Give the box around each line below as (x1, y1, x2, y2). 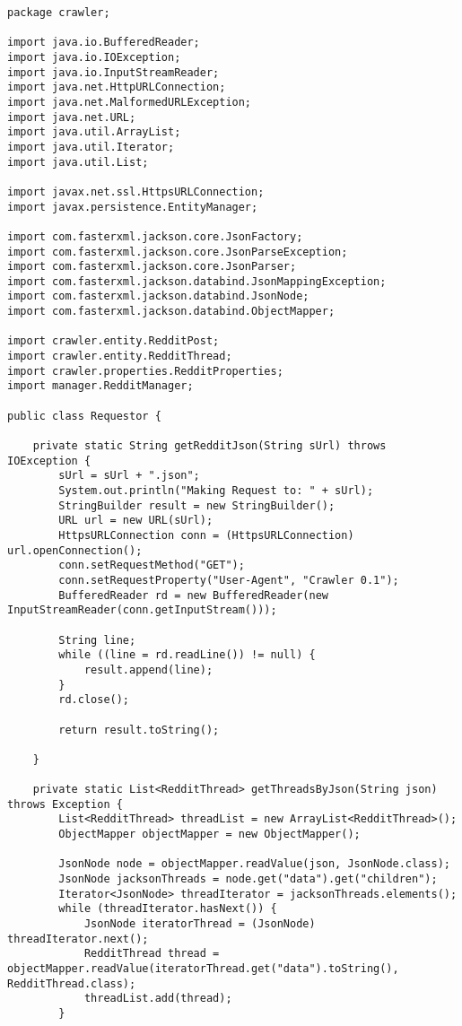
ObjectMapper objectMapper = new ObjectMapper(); (58, 828, 361, 841)
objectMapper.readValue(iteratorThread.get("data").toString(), (7, 962, 399, 975)
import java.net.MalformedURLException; (7, 95, 252, 109)
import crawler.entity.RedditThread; (7, 350, 232, 363)
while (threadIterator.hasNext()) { (58, 902, 277, 916)
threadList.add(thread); (83, 992, 232, 1005)
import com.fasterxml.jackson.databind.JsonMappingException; (7, 274, 387, 288)
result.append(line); (83, 663, 214, 676)
